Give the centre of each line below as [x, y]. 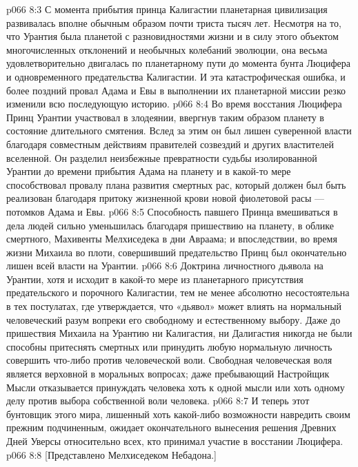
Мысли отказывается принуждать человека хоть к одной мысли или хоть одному [176, 387]
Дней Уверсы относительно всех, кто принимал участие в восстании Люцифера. [175, 441]
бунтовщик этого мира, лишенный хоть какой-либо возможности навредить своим [178, 414]
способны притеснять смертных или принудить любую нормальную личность [169, 346]
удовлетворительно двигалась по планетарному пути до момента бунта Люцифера [178, 63]
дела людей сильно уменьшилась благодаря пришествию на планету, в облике [170, 225]
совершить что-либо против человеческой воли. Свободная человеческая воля [169, 360]
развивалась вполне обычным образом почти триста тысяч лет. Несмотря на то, [174, 22]
